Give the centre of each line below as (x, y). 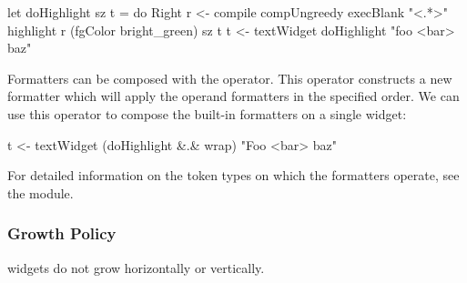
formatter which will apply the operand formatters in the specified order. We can (233, 96)
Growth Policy (62, 233)
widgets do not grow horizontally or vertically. (136, 267)
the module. (41, 192)
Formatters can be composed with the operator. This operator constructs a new (230, 78)
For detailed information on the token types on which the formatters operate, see (233, 175)
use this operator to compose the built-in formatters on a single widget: (207, 113)
